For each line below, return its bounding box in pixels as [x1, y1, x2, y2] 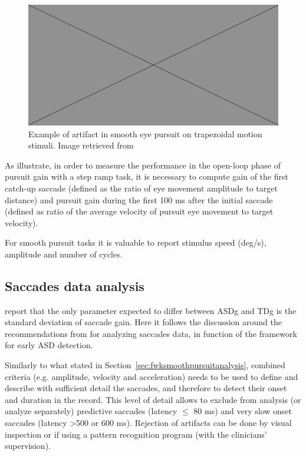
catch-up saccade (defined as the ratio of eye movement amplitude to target [5, 181, 278, 194]
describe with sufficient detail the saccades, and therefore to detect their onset [5, 382, 287, 394]
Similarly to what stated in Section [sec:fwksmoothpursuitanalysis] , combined [5, 359, 285, 371]
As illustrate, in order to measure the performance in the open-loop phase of [5, 158, 281, 171]
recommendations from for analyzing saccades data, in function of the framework [5, 327, 297, 339]
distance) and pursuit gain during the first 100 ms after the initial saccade [5, 193, 273, 206]
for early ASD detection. [5, 339, 93, 351]
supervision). [5, 440, 51, 452]
